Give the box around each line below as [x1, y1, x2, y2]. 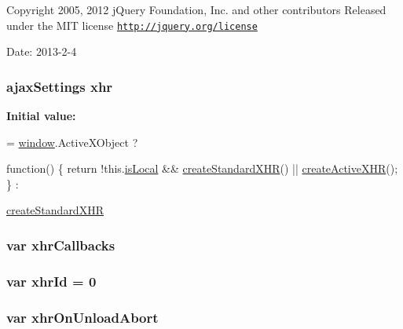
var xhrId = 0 [6, 271, 97, 291]
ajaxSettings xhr [6, 76, 113, 96]
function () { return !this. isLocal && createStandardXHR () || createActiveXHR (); [6, 160, 398, 177]
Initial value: [6, 108, 76, 124]
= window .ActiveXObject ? [6, 133, 138, 150]
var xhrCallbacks [6, 235, 115, 254]
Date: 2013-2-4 [6, 43, 77, 60]
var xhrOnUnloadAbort [6, 307, 159, 327]
